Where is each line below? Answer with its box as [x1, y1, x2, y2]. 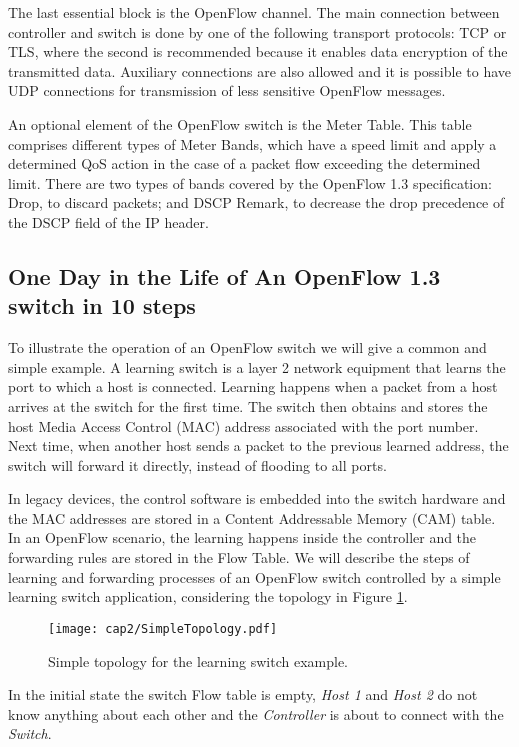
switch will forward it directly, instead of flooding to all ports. [8, 454, 387, 475]
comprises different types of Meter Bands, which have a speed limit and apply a [8, 133, 497, 154]
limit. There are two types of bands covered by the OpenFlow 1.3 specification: [8, 172, 492, 193]
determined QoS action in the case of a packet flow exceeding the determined [8, 153, 481, 174]
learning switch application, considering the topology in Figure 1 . [8, 586, 408, 607]
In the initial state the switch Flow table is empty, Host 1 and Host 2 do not [8, 684, 478, 705]
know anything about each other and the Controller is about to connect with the [8, 703, 504, 724]
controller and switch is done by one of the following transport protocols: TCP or [8, 21, 507, 42]
